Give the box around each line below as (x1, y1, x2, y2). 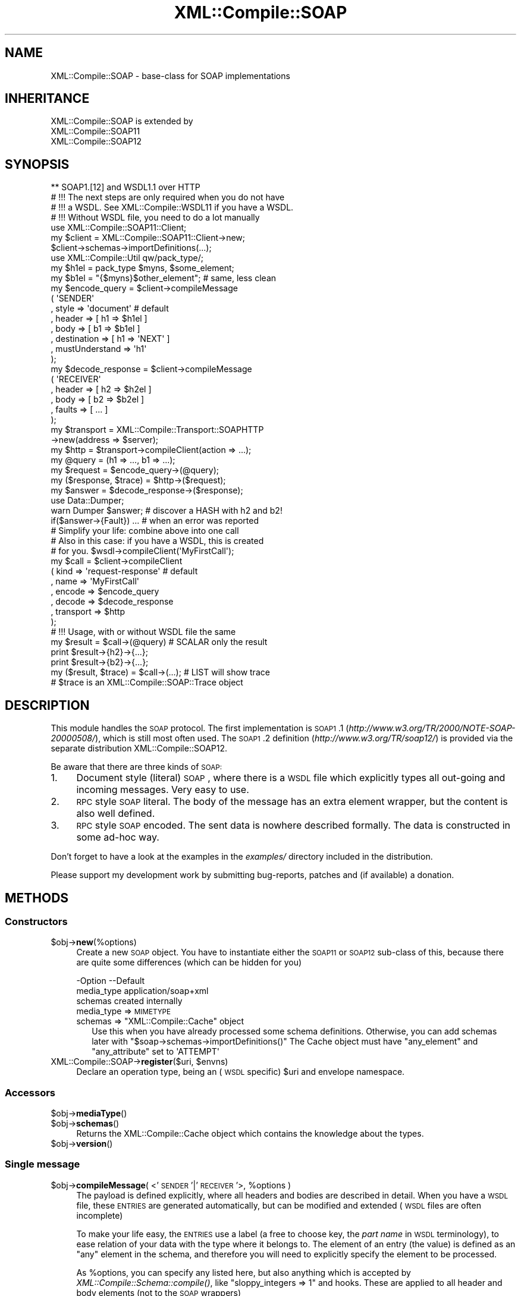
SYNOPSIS (5, 156, 70, 172)
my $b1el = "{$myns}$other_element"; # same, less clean (51, 273, 277, 284)
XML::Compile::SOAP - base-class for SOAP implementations (51, 70, 290, 81)
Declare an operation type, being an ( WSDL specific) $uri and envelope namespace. (76, 1067, 405, 1077)
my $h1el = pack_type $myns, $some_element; (51, 263, 234, 273)
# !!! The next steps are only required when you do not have (51, 192, 285, 203)
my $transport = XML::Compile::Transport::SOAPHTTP (51, 424, 264, 435)
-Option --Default (76, 976, 145, 986)
